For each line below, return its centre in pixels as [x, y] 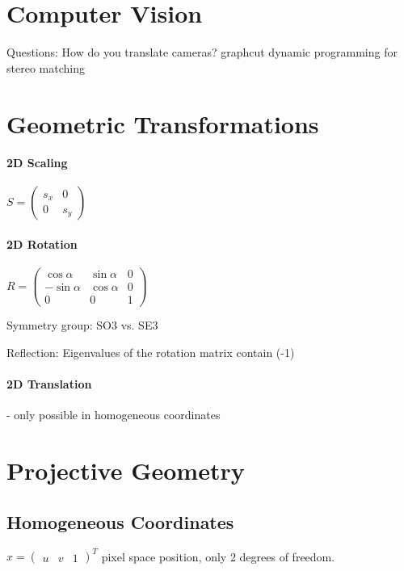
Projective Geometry [126, 470]
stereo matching [46, 67]
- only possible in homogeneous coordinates [114, 415]
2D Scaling [37, 163]
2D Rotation [42, 244]
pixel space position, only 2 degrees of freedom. [218, 556]
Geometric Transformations [163, 123]
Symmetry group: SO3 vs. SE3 [82, 325]
